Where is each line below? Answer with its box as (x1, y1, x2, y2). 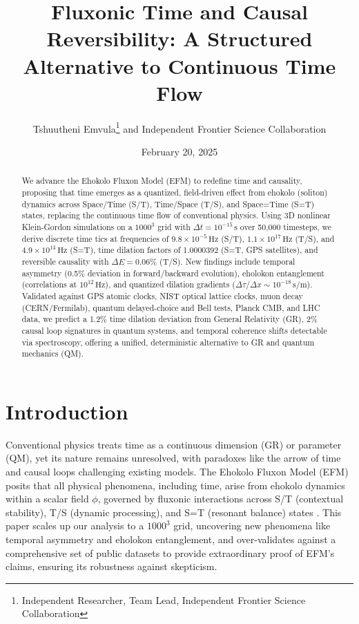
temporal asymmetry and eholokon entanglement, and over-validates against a (6, 531, 336, 546)
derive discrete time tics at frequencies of (21, 232, 169, 244)
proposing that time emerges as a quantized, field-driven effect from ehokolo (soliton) (21, 186, 328, 198)
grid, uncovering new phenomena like (173, 518, 331, 533)
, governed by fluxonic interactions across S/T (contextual (97, 491, 344, 506)
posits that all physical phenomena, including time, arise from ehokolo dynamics (6, 478, 345, 492)
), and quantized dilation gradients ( (105, 278, 235, 290)
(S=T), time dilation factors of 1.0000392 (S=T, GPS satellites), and (70, 244, 318, 256)
